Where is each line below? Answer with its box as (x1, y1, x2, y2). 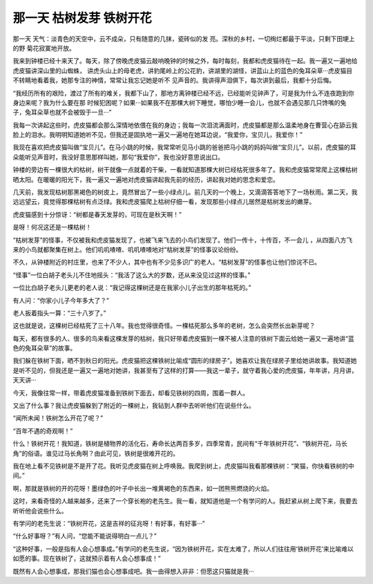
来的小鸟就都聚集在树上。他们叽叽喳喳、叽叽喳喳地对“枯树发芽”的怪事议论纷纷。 (12, 245, 242, 254)
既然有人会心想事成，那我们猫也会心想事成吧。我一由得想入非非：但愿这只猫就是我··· (12, 567, 255, 575)
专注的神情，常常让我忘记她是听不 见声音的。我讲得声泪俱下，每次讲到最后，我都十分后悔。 (73, 76, 335, 84)
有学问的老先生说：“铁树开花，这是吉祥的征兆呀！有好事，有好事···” (12, 519, 205, 527)
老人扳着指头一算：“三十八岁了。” (12, 308, 106, 317)
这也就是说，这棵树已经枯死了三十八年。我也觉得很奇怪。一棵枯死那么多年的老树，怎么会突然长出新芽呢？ (12, 321, 316, 330)
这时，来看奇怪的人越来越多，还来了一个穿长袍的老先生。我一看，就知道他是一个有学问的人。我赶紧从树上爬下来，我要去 (12, 497, 358, 505)
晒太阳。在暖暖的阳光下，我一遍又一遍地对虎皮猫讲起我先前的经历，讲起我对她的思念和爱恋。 (12, 175, 279, 183)
